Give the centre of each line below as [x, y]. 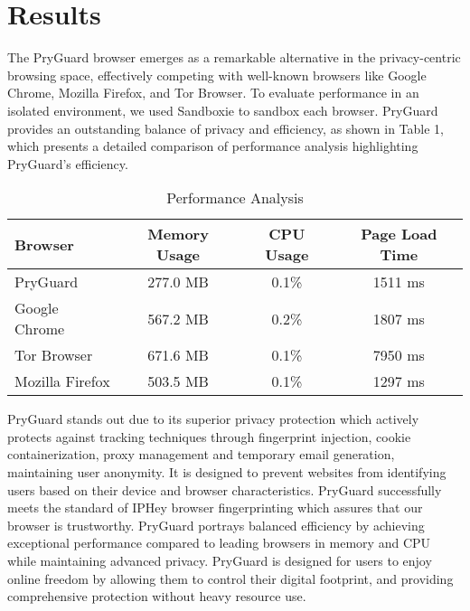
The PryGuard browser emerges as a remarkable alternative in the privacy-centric [234, 57]
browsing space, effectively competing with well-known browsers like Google [217, 75]
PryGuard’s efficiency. [68, 163]
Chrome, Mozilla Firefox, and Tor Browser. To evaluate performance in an [213, 93]
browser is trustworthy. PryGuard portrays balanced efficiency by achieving [216, 525]
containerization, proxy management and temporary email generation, [201, 454]
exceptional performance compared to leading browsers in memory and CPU [219, 543]
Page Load [399, 234]
